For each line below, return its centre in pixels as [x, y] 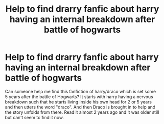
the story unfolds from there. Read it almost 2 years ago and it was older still [82, 112]
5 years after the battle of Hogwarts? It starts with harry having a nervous [79, 97]
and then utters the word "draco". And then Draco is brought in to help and [80, 107]
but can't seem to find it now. [35, 117]
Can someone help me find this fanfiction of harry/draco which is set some [81, 91]
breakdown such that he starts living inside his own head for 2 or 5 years [78, 102]
